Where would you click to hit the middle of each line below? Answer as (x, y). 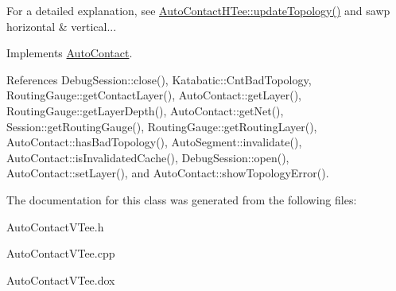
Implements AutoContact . (70, 53)
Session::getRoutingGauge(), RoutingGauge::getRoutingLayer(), (162, 126)
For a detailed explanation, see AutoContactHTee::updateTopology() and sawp (198, 10)
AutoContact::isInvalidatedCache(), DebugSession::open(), (148, 157)
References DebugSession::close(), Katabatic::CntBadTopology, (159, 79)
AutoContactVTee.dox (61, 279)
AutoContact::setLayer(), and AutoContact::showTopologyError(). (168, 173)
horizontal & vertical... (62, 26)
